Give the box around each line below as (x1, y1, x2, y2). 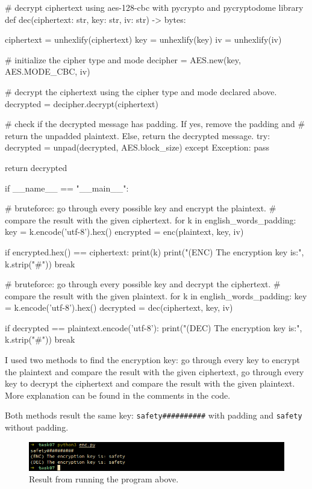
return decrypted (5, 161, 67, 173)
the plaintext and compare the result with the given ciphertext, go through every (5, 365, 304, 378)
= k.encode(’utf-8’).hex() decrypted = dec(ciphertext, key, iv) (5, 301, 233, 314)
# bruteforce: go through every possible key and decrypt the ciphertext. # (5, 278, 281, 290)
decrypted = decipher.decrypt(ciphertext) (5, 97, 158, 110)
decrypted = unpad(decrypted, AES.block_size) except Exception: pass (5, 141, 270, 154)
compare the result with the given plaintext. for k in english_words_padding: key (5, 289, 307, 302)
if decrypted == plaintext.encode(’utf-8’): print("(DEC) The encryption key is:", (5, 321, 302, 334)
